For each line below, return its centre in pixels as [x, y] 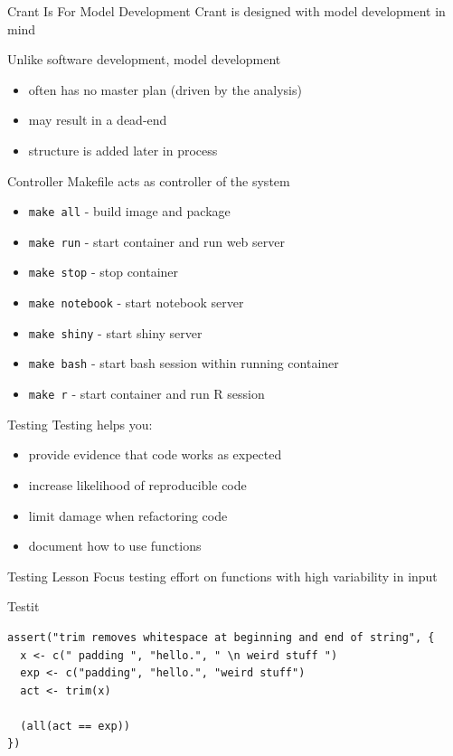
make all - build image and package [129, 211]
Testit [24, 606]
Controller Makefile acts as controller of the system [149, 180]
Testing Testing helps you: [80, 424]
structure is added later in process [123, 150]
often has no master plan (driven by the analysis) [165, 89]
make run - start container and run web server [156, 241]
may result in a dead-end [98, 120]
